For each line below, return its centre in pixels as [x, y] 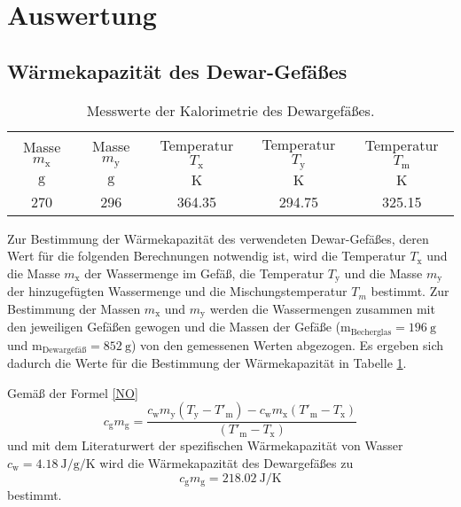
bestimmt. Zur [410, 291]
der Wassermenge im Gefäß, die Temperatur [204, 273]
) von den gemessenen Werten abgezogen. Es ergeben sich [287, 344]
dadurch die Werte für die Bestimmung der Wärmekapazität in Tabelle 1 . [207, 363]
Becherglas [371, 332]
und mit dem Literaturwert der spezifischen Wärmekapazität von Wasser [205, 445]
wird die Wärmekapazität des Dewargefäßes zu [227, 462]
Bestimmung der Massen [74, 308]
